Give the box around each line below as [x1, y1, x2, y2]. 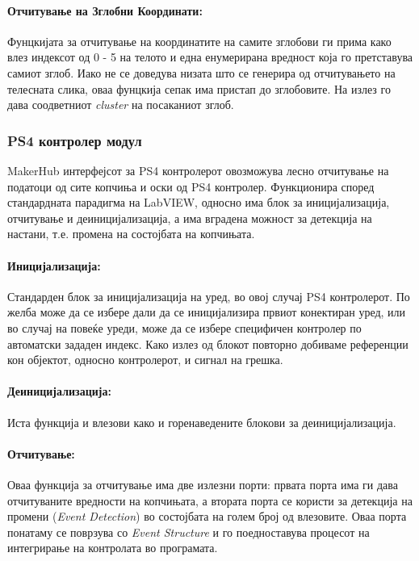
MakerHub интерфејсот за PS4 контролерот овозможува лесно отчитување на [7, 161, 389, 178]
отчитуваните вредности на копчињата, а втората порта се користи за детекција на [7, 492, 413, 509]
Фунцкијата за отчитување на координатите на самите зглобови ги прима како [7, 32, 392, 49]
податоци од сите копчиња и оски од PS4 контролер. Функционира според [7, 178, 375, 195]
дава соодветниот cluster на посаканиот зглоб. [7, 96, 234, 113]
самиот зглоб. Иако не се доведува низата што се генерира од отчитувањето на [7, 64, 396, 81]
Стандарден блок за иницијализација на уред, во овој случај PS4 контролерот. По [7, 287, 410, 304]
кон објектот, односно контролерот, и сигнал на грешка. [7, 351, 283, 368]
